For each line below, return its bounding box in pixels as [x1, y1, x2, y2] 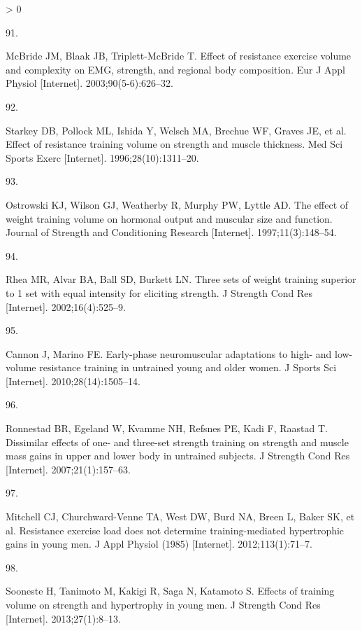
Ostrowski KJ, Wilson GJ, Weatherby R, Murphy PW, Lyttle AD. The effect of [6, 197, 349, 212]
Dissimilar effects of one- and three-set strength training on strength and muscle [6, 434, 349, 449]
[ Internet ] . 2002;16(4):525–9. [6, 299, 126, 314]
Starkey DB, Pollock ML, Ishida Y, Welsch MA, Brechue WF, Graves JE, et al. [6, 123, 347, 137]
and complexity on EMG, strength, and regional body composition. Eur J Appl [6, 62, 345, 76]
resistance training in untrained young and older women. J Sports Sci [39, 360, 337, 375]
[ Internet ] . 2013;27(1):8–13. [6, 611, 121, 625]
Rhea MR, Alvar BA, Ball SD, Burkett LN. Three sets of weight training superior [6, 272, 356, 286]
